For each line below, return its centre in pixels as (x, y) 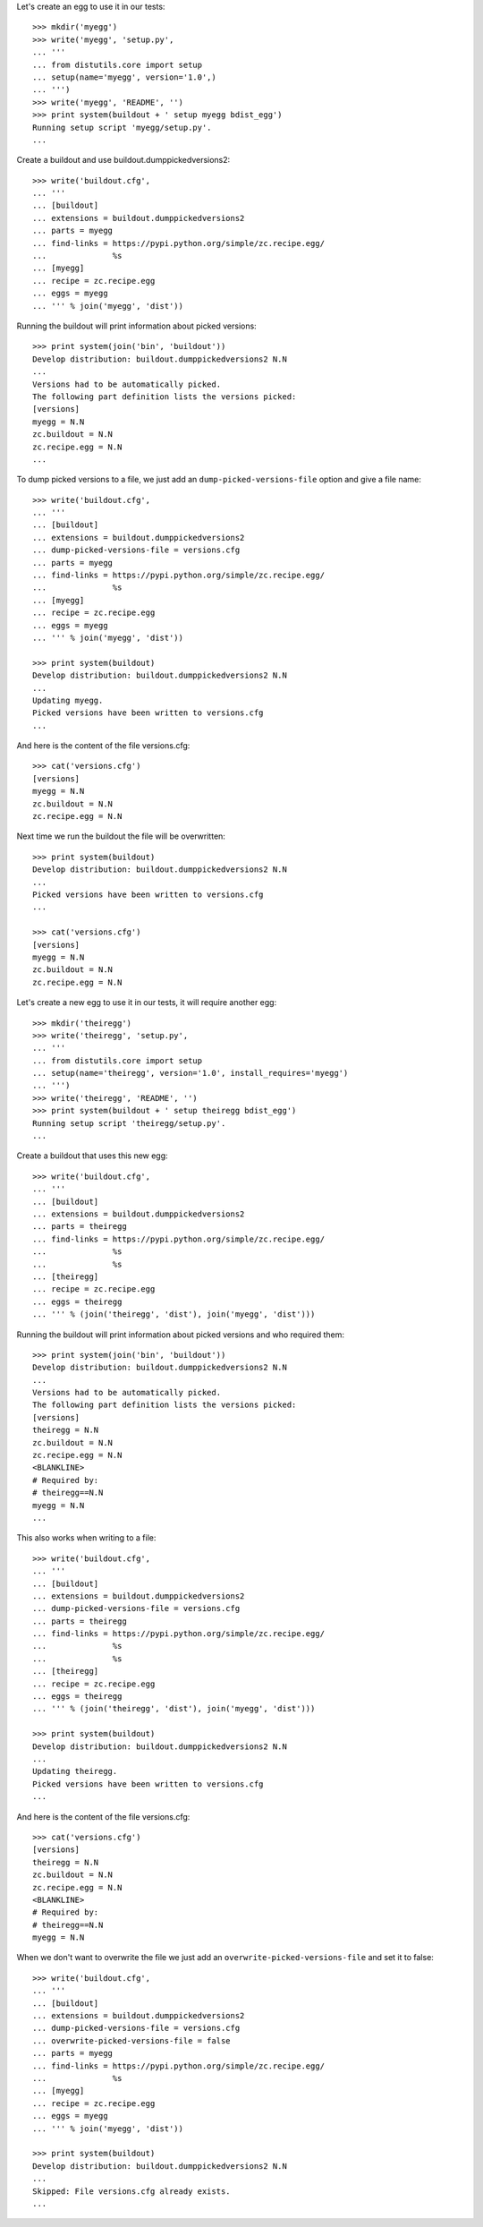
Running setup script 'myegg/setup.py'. (122, 127)
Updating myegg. (68, 700)
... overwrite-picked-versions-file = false (132, 2040)
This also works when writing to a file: (86, 1538)
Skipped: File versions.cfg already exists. (132, 2191)
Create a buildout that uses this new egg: (93, 1156)
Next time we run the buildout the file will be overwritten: (121, 836)
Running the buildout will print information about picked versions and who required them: (180, 1335)
